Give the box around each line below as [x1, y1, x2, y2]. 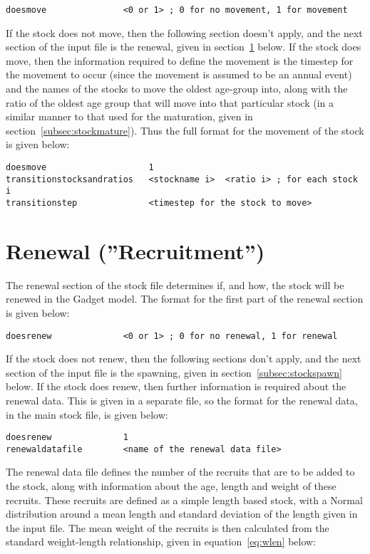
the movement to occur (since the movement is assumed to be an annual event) [6, 67, 352, 82]
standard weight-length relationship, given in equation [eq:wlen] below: [6, 534, 317, 549]
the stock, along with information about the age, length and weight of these [6, 479, 336, 493]
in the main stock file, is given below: [6, 407, 168, 422]
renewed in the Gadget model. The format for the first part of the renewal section [6, 291, 364, 306]
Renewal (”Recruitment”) [6, 236, 265, 265]
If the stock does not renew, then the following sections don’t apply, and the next [6, 351, 361, 366]
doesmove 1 [6, 162, 154, 172]
